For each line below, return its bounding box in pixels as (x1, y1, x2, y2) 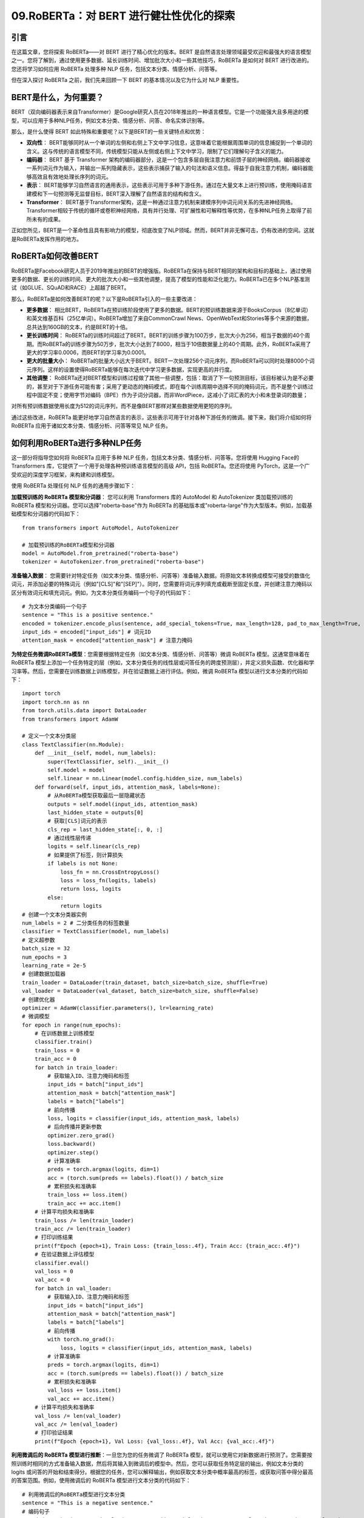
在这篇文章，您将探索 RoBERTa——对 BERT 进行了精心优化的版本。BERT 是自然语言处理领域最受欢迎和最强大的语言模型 (11, 49, 312, 56)
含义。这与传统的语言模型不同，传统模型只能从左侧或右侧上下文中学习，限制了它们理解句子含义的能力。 (26, 148, 287, 155)
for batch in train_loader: (34, 1064, 118, 1071)
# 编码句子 (22, 1508, 50, 1515)
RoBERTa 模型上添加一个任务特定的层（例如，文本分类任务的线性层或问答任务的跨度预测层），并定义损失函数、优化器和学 (11, 659, 315, 666)
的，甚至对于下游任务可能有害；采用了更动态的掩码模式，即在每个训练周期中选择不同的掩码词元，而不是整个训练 (26, 383, 308, 390)
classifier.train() (34, 1038, 93, 1046)
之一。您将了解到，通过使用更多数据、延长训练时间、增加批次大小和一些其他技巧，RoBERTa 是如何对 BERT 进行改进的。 (11, 56, 312, 64)
